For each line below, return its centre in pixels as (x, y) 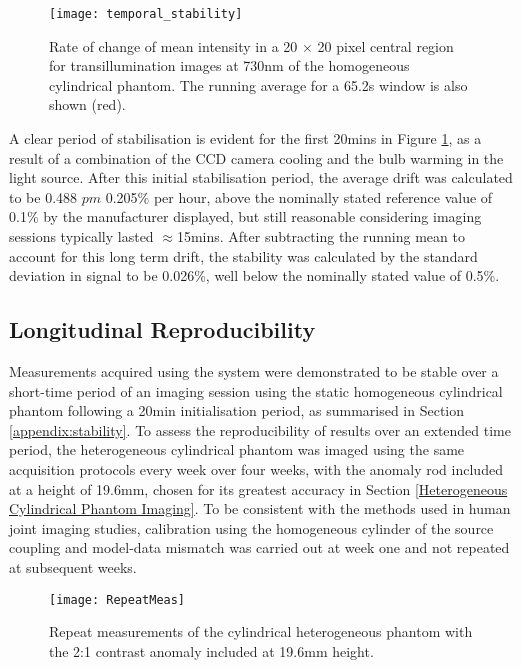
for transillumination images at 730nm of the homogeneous (229, 65)
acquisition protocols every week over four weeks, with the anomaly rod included (256, 468)
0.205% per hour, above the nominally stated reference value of (299, 196)
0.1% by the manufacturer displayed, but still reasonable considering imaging (245, 216)
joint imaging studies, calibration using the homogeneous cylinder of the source (251, 527)
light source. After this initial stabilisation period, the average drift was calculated (261, 177)
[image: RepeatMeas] (117, 599)
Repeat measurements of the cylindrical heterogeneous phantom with (261, 631)
